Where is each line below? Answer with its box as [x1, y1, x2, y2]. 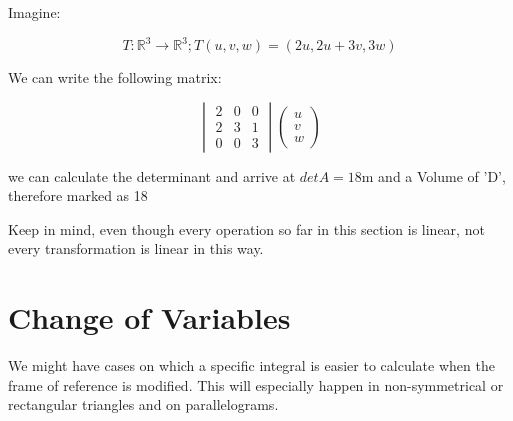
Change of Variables [8, 297, 291, 338]
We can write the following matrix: [8, 67, 222, 88]
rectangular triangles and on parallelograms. [8, 394, 279, 415]
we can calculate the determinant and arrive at [8, 165, 296, 186]
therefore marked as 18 [8, 185, 148, 206]
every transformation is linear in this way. [8, 238, 264, 259]
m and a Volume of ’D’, [361, 165, 506, 186]
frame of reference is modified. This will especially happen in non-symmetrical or [8, 374, 504, 395]
